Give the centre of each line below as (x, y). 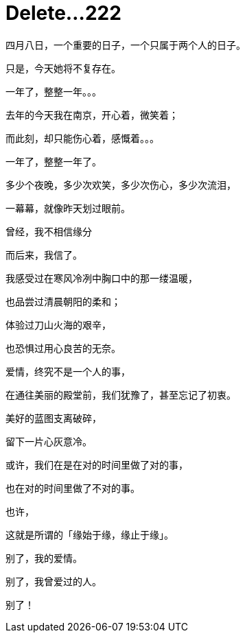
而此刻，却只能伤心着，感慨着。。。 (82, 138)
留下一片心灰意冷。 (49, 441)
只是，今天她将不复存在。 (63, 68)
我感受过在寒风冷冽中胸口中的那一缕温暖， (102, 278)
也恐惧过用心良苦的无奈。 (63, 348)
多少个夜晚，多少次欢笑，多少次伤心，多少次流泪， (121, 185)
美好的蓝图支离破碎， (54, 418)
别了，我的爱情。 (44, 558)
